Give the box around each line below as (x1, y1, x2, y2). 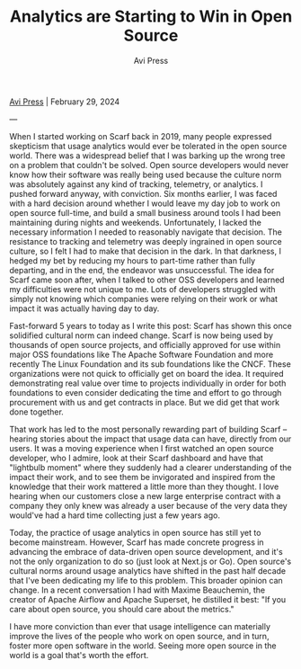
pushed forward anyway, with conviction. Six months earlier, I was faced (9, 188, 278, 199)
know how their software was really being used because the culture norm (9, 169, 282, 180)
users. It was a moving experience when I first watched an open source (9, 442, 274, 453)
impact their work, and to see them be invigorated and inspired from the (9, 471, 276, 482)
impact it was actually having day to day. (9, 303, 160, 314)
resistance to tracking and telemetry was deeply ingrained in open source (9, 236, 282, 246)
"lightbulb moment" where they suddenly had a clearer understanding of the (9, 461, 292, 473)
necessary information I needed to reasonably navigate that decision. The (9, 227, 283, 237)
